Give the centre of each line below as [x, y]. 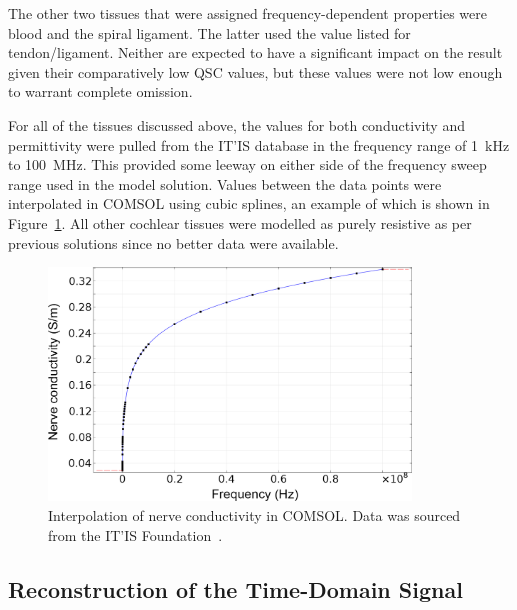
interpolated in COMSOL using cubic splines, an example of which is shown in [249, 203]
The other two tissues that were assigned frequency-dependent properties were [247, 13]
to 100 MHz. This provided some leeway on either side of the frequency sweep [247, 164]
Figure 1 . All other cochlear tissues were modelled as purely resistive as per [240, 222]
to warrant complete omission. [100, 91]
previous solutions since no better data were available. [173, 242]
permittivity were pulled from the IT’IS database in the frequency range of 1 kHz [259, 144]
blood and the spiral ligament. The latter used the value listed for [209, 32]
